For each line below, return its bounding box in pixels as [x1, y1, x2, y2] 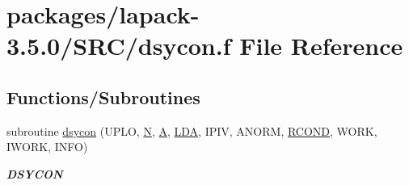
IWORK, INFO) [6, 138, 88, 155]
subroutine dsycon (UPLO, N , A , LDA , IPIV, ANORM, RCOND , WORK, [6, 122, 377, 139]
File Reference [239, 29, 403, 62]
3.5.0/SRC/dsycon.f [6, 29, 231, 62]
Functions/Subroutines [6, 84, 200, 109]
